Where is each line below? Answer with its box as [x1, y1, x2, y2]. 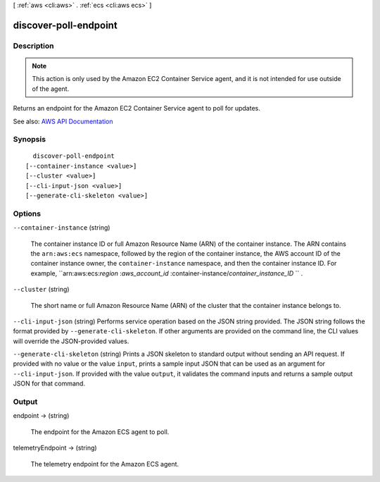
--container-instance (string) [13, 223, 110, 232]
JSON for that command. [13, 379, 86, 388]
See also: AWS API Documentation [13, 117, 113, 125]
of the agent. [32, 85, 70, 93]
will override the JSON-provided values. [13, 337, 129, 345]
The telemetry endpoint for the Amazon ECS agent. [30, 459, 179, 468]
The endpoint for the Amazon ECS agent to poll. [30, 427, 170, 436]
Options [13, 209, 42, 218]
